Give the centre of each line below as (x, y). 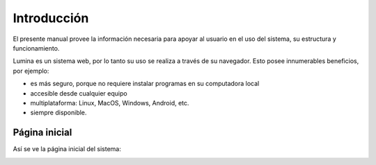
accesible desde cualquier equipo (79, 93)
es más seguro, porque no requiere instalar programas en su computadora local (145, 84)
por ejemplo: (31, 71)
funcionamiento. (36, 48)
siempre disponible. (58, 113)
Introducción (51, 18)
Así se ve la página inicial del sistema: (67, 149)
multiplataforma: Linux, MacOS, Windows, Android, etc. (110, 103)
